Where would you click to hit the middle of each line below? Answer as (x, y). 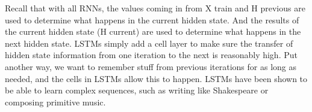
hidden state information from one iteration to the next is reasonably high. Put (151, 55)
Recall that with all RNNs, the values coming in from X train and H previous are (155, 8)
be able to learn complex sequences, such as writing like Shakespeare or (137, 90)
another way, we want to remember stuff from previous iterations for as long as (151, 66)
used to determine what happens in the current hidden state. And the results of (152, 19)
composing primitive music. (55, 102)
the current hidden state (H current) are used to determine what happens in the (153, 31)
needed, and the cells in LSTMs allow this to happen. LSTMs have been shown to (156, 78)
